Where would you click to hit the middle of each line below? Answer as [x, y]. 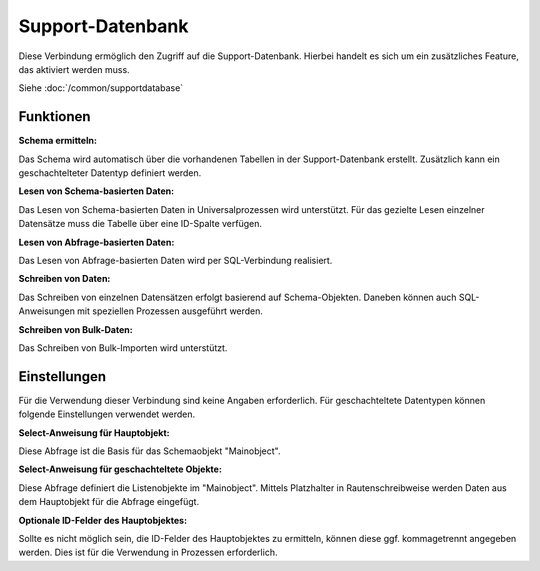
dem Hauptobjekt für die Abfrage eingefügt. [109, 502]
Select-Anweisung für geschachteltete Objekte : [120, 469]
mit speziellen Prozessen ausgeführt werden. [170, 311]
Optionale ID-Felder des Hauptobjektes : [103, 520]
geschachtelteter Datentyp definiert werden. [110, 173]
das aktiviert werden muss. [74, 69]
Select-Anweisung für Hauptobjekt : [94, 432]
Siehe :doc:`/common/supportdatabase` [101, 88]
